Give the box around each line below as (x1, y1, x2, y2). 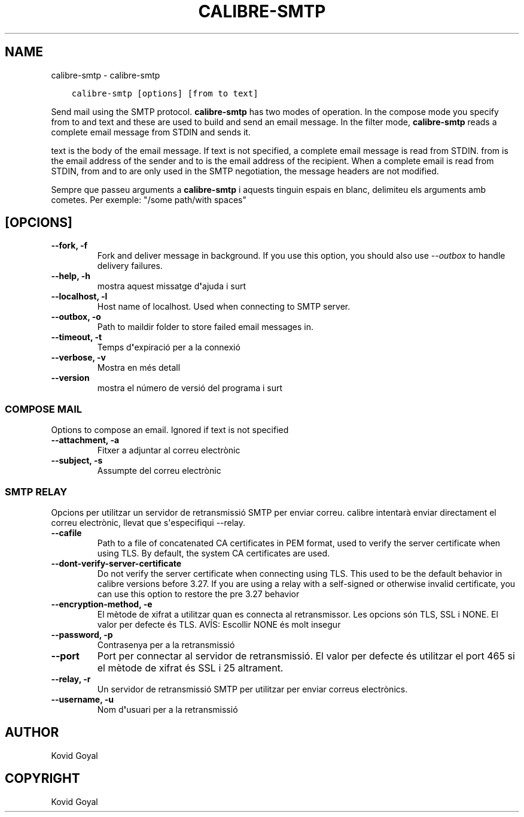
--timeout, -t (51, 332, 102, 343)
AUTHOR (5, 725, 59, 740)
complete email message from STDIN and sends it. (51, 126, 251, 137)
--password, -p (51, 629, 113, 640)
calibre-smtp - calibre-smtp (51, 69, 160, 80)
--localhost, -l (51, 291, 108, 302)
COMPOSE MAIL (5, 403, 82, 415)
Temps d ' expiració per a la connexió (97, 342, 240, 353)
